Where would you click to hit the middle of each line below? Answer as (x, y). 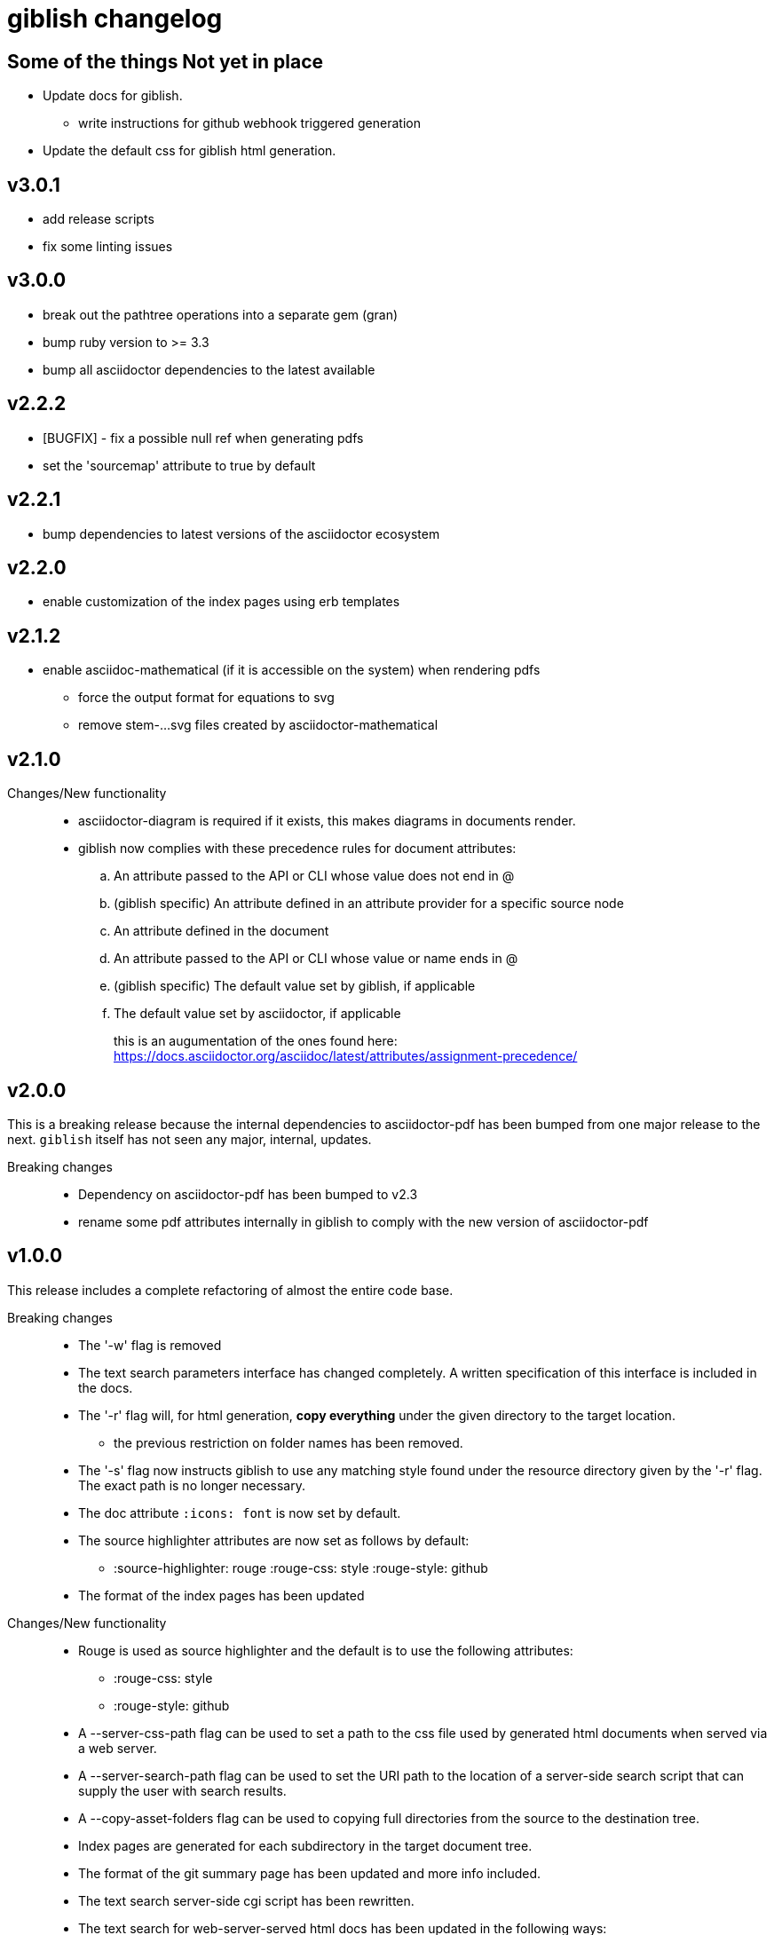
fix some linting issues (108, 247)
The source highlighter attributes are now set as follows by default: (274, 1540)
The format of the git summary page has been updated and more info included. (310, 1873)
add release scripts (99, 219)
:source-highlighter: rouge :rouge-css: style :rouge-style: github (301, 1568)
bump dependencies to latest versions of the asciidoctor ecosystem (241, 533)
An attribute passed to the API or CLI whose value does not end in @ (314, 876)
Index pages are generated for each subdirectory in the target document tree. (305, 1845)
